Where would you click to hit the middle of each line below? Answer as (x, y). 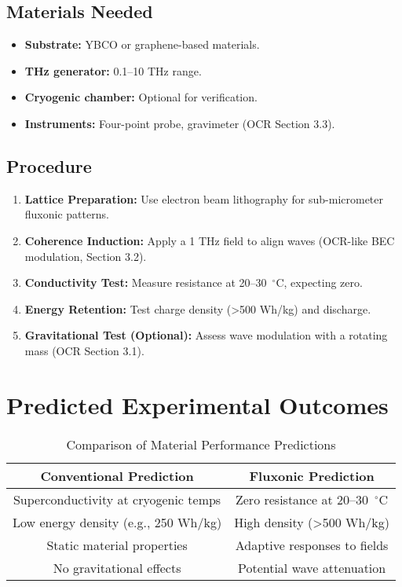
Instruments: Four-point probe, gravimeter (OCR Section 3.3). (180, 123)
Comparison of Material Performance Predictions (201, 444)
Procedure (49, 165)
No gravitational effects (117, 567)
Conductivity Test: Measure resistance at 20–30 (146, 282)
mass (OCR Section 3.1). (84, 350)
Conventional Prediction (117, 475)
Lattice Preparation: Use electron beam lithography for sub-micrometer (204, 198)
